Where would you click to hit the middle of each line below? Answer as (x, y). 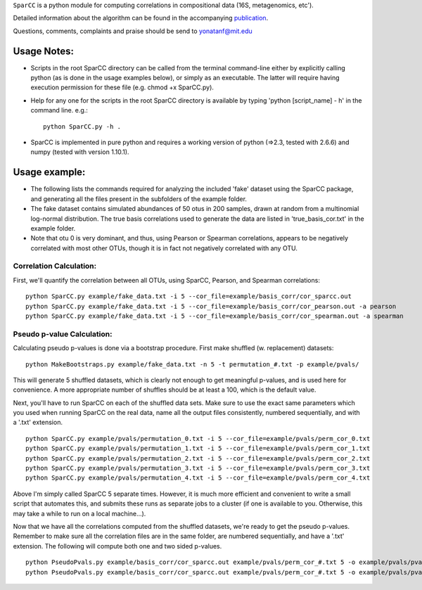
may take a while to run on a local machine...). (79, 513)
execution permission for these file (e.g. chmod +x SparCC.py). (122, 87)
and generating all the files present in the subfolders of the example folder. (139, 199)
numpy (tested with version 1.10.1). (80, 152)
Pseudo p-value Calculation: (63, 334)
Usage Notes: (43, 51)
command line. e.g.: (59, 110)
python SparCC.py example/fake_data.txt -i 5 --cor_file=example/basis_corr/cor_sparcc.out (188, 296)
